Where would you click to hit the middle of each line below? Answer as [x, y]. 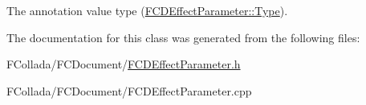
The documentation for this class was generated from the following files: [183, 37]
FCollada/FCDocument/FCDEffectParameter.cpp [129, 90]
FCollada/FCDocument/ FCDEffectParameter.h [124, 64]
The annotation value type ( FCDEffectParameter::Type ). [147, 10]
